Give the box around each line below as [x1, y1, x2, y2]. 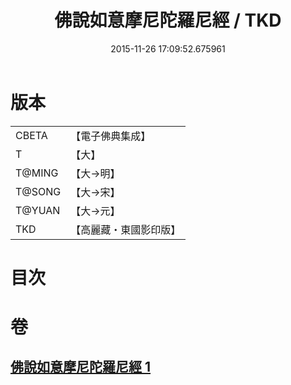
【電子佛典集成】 [70, 129, 152, 143]
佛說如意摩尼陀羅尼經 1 [10, 359, 152, 376]
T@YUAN [15, 203, 61, 217]
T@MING [15, 166, 59, 180]
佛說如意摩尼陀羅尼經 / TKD [54, 9, 282, 32]
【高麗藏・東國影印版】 [70, 222, 182, 236]
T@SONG [15, 184, 62, 198]
